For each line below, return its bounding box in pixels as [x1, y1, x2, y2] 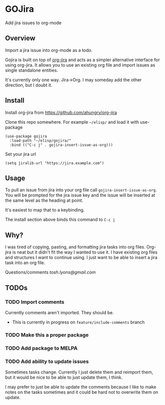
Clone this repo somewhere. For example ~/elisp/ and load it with [5, 119, 139, 125]
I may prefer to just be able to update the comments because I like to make [5, 384, 156, 390]
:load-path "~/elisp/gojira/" [9, 138, 71, 143]
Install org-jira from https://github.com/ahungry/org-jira [5, 110, 117, 115]
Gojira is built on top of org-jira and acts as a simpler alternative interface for [5, 57, 160, 63]
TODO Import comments [5, 298, 65, 305]
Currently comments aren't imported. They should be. [5, 309, 114, 315]
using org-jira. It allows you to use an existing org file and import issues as [5, 62, 156, 68]
